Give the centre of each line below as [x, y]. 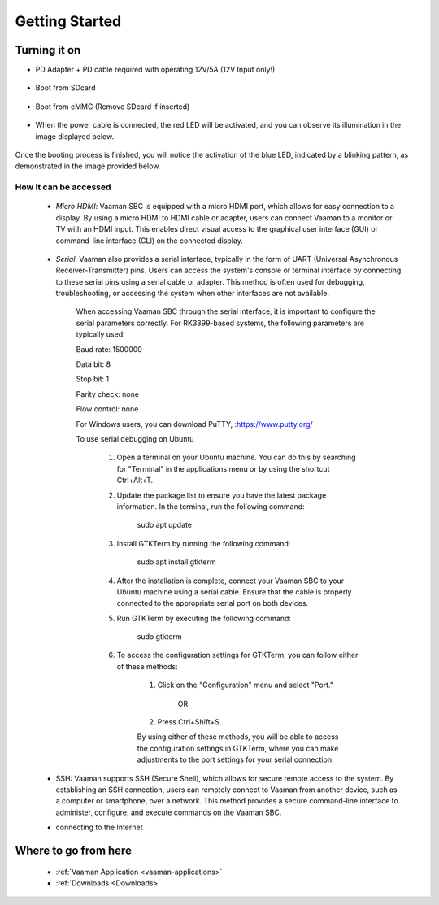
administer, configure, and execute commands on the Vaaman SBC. [169, 812]
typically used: [100, 334]
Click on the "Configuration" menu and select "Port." [245, 685]
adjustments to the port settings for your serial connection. [235, 759]
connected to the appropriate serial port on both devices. [213, 603]
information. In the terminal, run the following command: [211, 506]
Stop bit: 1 [93, 379]
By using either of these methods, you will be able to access [238, 737]
